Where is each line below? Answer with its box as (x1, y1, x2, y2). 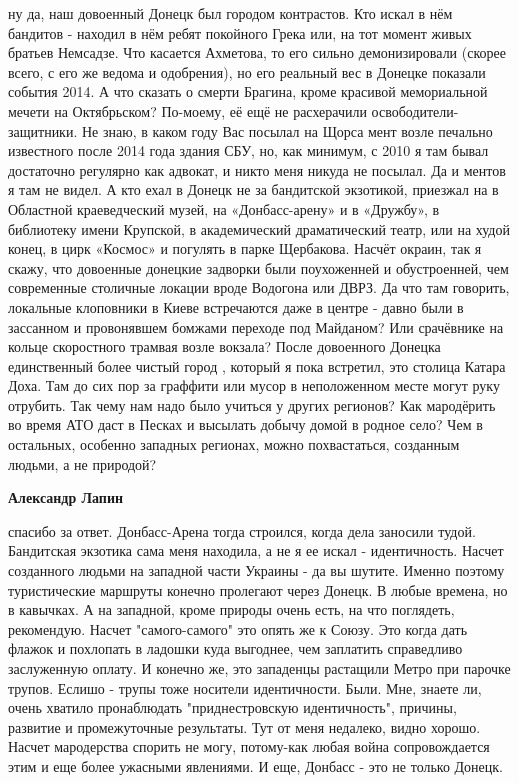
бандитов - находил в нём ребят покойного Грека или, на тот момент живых (8, 22, 472, 43)
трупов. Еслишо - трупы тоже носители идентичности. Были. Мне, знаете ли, (8, 677, 482, 698)
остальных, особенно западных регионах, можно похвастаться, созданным (8, 434, 460, 455)
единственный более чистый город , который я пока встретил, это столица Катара (8, 355, 506, 376)
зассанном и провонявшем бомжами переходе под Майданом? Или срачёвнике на (8, 316, 504, 337)
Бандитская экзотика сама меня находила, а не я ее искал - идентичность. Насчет (8, 540, 504, 561)
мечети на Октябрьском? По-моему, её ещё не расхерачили (8, 100, 367, 121)
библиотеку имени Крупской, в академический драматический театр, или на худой (8, 218, 510, 239)
